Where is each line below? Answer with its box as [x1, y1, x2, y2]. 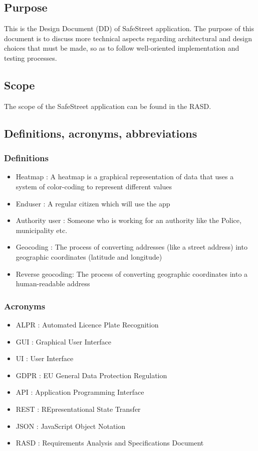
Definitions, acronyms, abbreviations [4, 125, 197, 141]
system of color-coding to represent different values [16, 181, 172, 191]
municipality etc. [16, 224, 68, 235]
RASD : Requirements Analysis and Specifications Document [16, 437, 204, 448]
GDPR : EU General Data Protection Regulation [16, 370, 167, 380]
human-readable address [16, 278, 90, 289]
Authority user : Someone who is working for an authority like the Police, [16, 215, 241, 225]
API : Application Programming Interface [16, 387, 144, 397]
